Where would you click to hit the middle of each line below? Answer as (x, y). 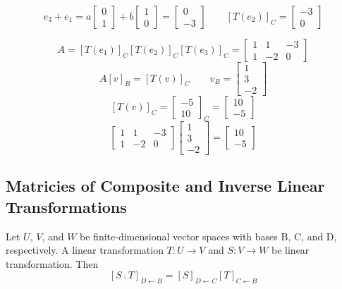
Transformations (66, 206)
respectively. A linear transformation (85, 250)
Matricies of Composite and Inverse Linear (165, 186)
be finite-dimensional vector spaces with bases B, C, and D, (208, 236)
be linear (291, 250)
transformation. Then (52, 263)
